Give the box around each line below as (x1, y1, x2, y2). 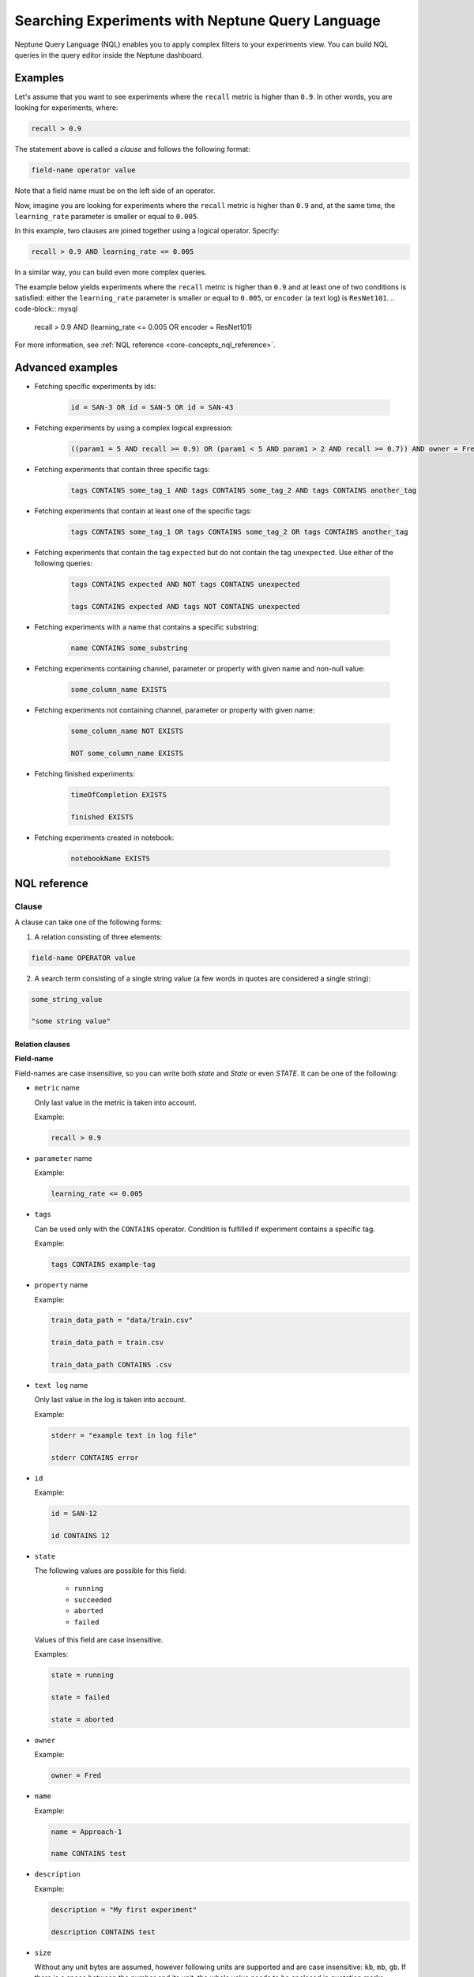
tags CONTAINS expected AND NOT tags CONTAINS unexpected (70, 580, 300, 589)
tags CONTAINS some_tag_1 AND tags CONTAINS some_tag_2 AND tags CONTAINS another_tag (70, 486, 417, 495)
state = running (51, 1671, 115, 1680)
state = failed (51, 1693, 110, 1702)
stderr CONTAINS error (51, 1453, 139, 1462)
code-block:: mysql (14, 304, 78, 314)
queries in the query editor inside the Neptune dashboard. (14, 50, 204, 59)
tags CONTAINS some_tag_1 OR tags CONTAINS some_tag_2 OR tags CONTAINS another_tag (70, 527, 408, 537)
